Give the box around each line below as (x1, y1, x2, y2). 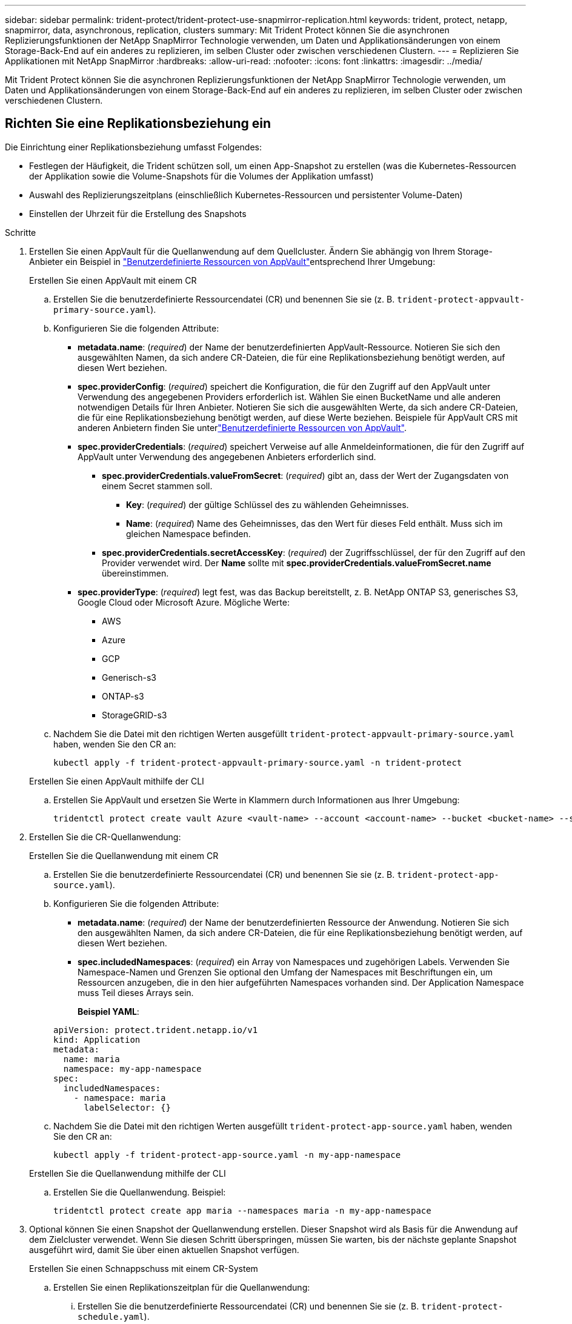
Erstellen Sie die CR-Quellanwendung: (29, 831, 181, 842)
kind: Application (53, 1034, 141, 1045)
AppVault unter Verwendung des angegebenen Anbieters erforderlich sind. (78, 451, 376, 462)
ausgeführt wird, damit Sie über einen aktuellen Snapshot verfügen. (29, 1244, 299, 1255)
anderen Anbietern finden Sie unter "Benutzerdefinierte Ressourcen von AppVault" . (78, 422, 407, 433)
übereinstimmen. (102, 567, 169, 578)
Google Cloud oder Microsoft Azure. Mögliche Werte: (78, 597, 290, 607)
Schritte (5, 227, 36, 238)
